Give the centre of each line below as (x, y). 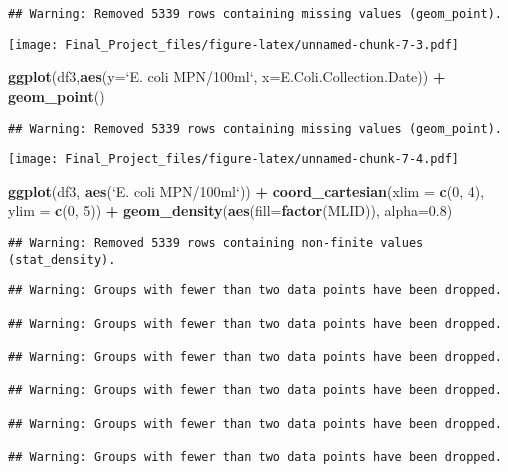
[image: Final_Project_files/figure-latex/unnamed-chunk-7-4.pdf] (234, 159)
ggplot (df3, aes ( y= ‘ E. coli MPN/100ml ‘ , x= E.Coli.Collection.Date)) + (227, 76)
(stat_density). (62, 259)
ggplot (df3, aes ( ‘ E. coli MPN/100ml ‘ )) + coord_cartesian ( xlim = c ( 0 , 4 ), (246, 190)
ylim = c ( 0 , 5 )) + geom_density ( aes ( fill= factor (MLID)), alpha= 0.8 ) (230, 210)
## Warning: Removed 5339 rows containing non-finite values (216, 243)
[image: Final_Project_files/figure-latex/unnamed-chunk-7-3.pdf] (234, 44)
